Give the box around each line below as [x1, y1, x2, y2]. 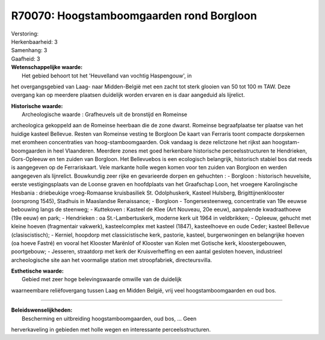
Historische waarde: [11, 102, 63, 109]
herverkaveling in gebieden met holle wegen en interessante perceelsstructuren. [11, 326, 211, 333]
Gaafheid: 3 [11, 55, 40, 62]
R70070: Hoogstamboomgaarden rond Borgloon [11, 9, 257, 22]
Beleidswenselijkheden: [11, 306, 73, 314]
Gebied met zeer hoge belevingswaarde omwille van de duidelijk [22, 276, 182, 283]
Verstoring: [11, 30, 39, 37]
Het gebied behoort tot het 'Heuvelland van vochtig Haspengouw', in [22, 72, 192, 79]
